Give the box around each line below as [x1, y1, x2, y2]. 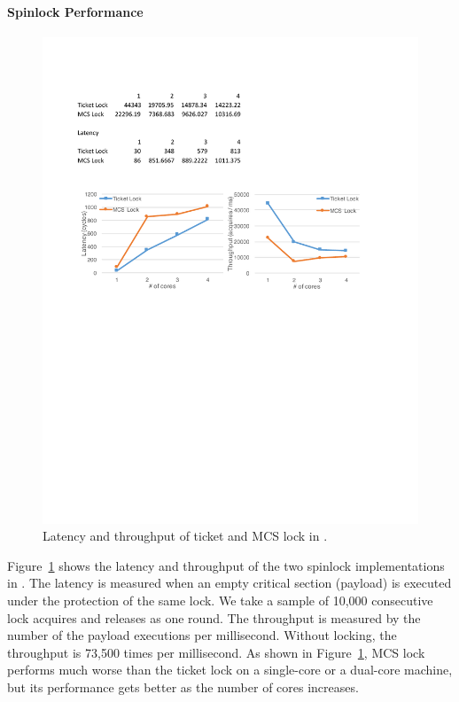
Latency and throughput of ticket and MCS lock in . [43, 526, 328, 545]
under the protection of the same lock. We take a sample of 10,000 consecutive [7, 591, 433, 610]
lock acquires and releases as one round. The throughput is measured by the [7, 608, 421, 627]
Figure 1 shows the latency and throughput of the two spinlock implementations [7, 556, 445, 574]
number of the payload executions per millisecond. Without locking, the [7, 626, 397, 644]
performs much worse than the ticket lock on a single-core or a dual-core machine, [7, 660, 453, 679]
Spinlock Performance [7, 2, 144, 20]
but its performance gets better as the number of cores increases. [7, 678, 359, 697]
